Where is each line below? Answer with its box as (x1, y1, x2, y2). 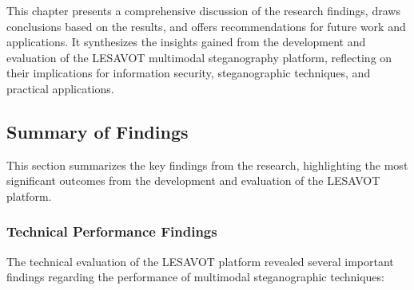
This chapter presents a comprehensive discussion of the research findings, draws (6, 2, 400, 18)
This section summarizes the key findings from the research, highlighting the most (6, 156, 408, 173)
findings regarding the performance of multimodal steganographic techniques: (6, 268, 384, 285)
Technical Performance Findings (6, 221, 217, 241)
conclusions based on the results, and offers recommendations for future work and (6, 18, 406, 34)
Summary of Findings (6, 119, 189, 143)
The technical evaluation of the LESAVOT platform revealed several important (6, 253, 394, 269)
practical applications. (6, 80, 114, 96)
